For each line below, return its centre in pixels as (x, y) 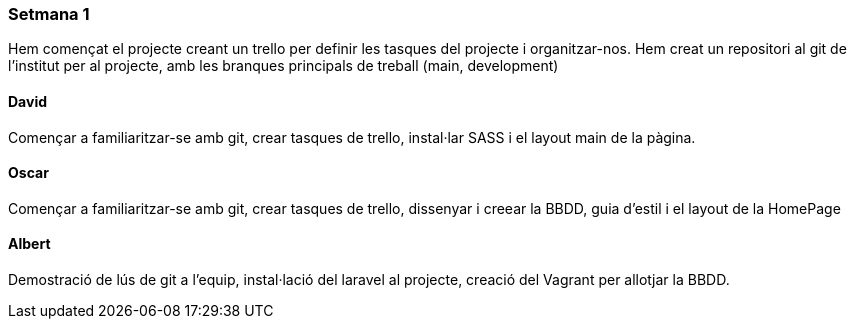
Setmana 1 (49, 14)
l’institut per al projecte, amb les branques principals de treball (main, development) (283, 66)
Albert (29, 244)
